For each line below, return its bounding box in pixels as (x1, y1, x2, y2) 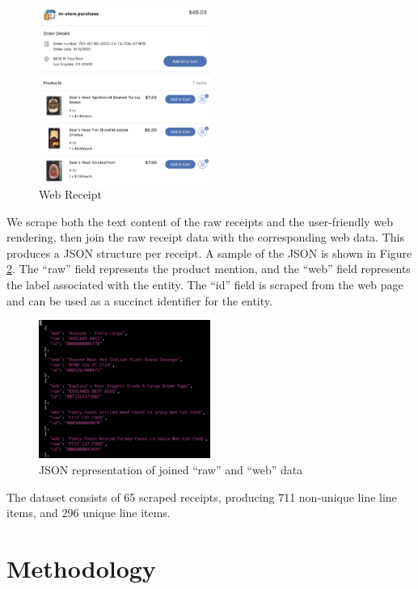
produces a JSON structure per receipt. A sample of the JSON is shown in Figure (6, 244, 412, 261)
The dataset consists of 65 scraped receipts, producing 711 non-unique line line (6, 488, 397, 505)
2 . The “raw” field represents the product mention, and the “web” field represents (6, 260, 411, 277)
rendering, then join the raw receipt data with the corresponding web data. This (6, 229, 404, 246)
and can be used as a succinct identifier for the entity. (6, 292, 272, 309)
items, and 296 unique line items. (6, 504, 171, 521)
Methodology (6, 551, 156, 584)
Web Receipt (39, 185, 102, 202)
